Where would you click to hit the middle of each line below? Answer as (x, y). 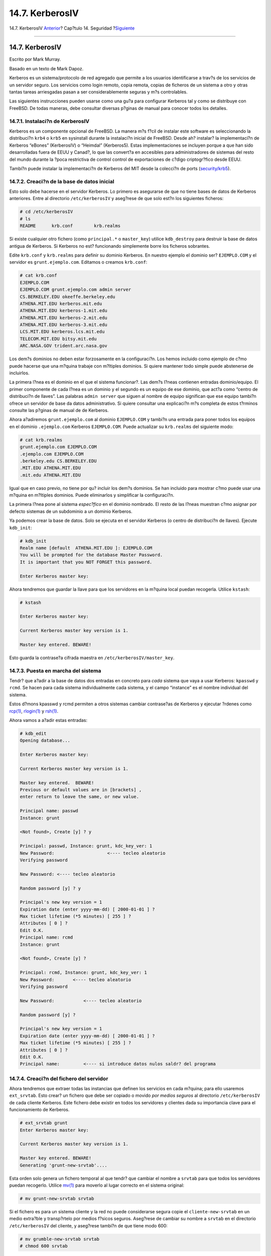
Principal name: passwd (49, 811)
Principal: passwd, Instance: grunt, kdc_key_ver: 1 (86, 846)
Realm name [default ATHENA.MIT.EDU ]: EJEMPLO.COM (86, 548)
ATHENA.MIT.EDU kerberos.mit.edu (61, 303)
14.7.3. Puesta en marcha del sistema (55, 671)
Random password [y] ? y (50, 888)
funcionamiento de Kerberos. (39, 1110)
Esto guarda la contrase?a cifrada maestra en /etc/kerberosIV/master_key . (92, 658)
